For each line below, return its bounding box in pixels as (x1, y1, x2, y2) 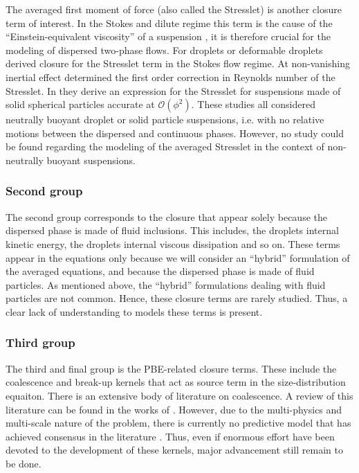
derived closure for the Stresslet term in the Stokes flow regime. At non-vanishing (6, 56, 350, 71)
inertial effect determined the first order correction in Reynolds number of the (6, 69, 335, 84)
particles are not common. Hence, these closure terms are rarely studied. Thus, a (6, 291, 348, 305)
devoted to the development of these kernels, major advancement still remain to (6, 443, 343, 457)
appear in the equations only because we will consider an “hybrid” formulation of (6, 250, 350, 265)
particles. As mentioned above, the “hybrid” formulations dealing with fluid (6, 277, 326, 292)
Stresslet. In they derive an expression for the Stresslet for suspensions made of (6, 83, 341, 98)
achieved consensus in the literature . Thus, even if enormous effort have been (6, 429, 335, 443)
